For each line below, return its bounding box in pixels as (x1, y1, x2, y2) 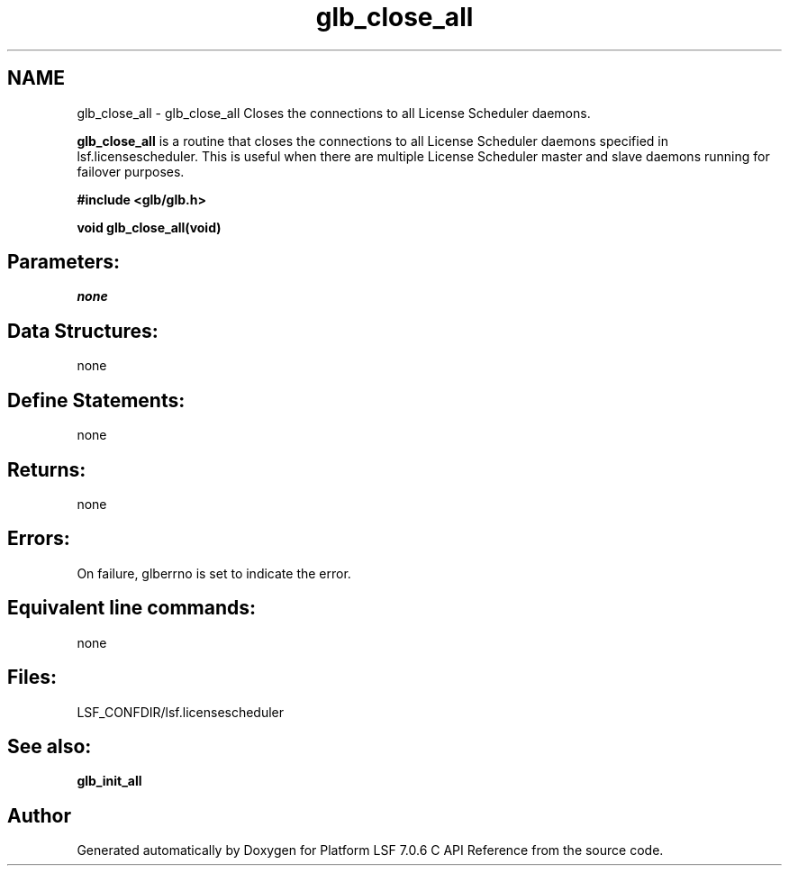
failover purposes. (77, 163, 185, 179)
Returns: (7, 458, 86, 481)
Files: (7, 666, 57, 689)
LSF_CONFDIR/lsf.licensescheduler (77, 704, 285, 720)
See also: (7, 734, 92, 758)
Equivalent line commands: (7, 596, 257, 620)
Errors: (7, 527, 70, 550)
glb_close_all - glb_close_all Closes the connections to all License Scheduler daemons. (77, 105, 591, 121)
